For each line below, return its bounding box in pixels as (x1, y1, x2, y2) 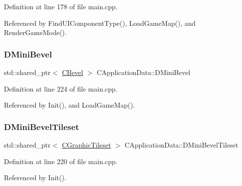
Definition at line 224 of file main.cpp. (4, 83, 118, 93)
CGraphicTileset (61, 140, 111, 149)
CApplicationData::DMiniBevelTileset (124, 140, 239, 149)
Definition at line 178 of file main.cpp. (4, 1, 118, 11)
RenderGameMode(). (4, 27, 67, 37)
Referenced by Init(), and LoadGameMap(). (4, 100, 135, 110)
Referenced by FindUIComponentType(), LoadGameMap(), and (4, 18, 196, 28)
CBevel (61, 67, 83, 77)
